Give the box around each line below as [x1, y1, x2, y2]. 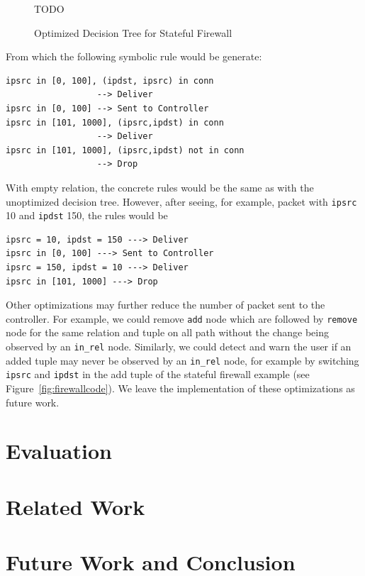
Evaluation [6, 436, 112, 465]
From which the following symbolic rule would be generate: [6, 49, 262, 64]
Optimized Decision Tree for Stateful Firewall [34, 25, 232, 40]
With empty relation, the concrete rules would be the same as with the [6, 179, 314, 194]
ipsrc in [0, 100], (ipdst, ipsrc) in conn [6, 75, 214, 86]
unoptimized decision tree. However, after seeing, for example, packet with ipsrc [6, 194, 357, 209]
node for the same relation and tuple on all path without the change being [6, 325, 329, 340]
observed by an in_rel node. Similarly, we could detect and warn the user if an [6, 339, 352, 354]
